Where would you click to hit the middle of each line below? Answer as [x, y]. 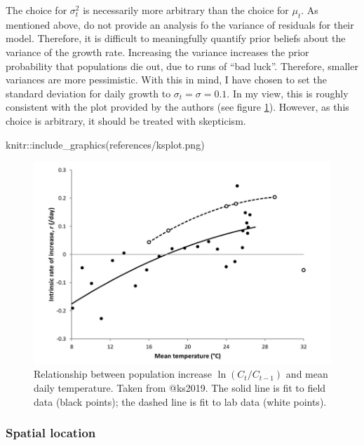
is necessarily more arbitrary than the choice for [186, 10]
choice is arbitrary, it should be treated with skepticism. [126, 120]
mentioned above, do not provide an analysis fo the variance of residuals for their [180, 24]
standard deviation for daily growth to [88, 93]
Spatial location [51, 433]
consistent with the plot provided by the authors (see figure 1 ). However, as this [177, 107]
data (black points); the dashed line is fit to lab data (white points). [180, 401]
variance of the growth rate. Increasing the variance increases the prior [157, 52]
